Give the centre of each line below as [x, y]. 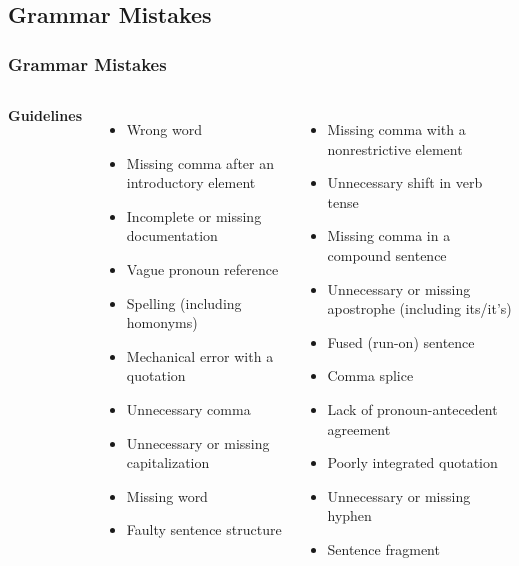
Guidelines [45, 115]
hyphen [349, 515]
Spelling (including [184, 302]
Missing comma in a [389, 235]
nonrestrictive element [395, 148]
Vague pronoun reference [202, 268]
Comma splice [370, 375]
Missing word [167, 495]
